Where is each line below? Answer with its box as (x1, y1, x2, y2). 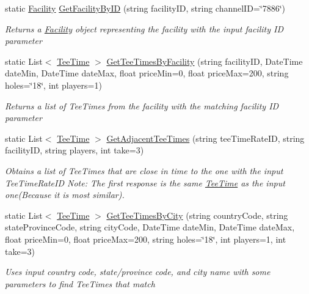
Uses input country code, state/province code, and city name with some (5, 265, 271, 278)
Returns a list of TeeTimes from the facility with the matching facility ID (5, 99, 279, 112)
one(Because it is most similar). (5, 188, 125, 201)
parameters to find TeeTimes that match (5, 277, 155, 290)
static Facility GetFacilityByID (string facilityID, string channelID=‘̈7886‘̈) (5, 2, 285, 14)
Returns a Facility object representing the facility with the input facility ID (5, 22, 283, 35)
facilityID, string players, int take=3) (5, 144, 144, 156)
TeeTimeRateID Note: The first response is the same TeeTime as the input (5, 176, 285, 189)
